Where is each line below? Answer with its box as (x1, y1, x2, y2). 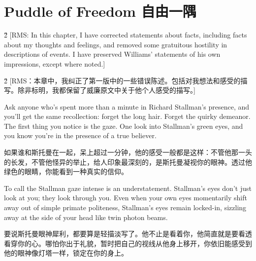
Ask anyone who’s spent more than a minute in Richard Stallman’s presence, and (4, 101, 250, 112)
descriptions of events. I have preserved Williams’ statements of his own (4, 49, 221, 59)
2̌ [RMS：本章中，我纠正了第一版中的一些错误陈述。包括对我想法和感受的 (4, 75, 241, 85)
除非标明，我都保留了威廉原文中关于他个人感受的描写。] (17, 85, 195, 95)
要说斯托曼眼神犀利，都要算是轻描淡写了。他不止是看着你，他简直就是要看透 (4, 228, 252, 239)
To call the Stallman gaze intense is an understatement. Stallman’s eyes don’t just (4, 183, 252, 193)
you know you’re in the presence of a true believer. (4, 130, 157, 141)
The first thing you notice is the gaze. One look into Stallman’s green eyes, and (4, 120, 243, 131)
